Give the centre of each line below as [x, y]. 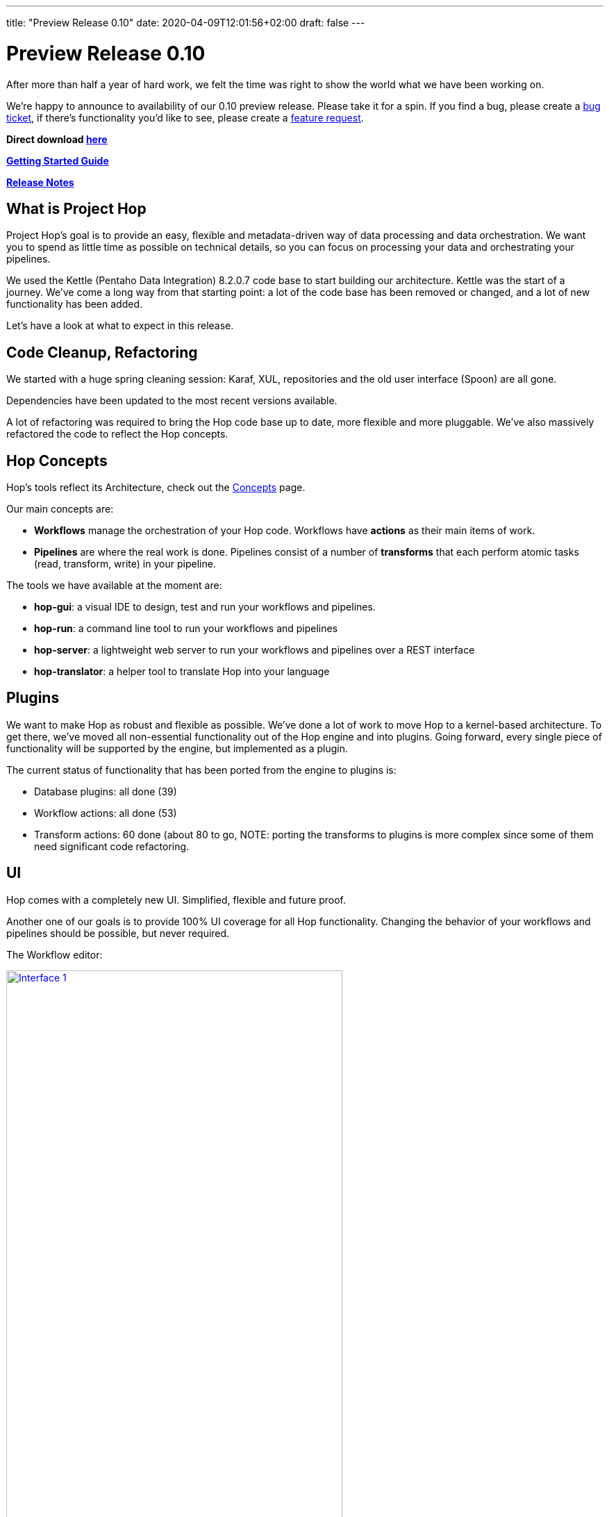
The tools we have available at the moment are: [114, 586]
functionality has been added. [75, 304]
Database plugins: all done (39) [106, 791]
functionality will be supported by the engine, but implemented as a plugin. [177, 748]
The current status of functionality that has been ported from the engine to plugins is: [201, 770]
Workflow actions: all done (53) [106, 813]
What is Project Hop [76, 208]
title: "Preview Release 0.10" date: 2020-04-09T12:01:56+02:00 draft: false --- [186, 23]
